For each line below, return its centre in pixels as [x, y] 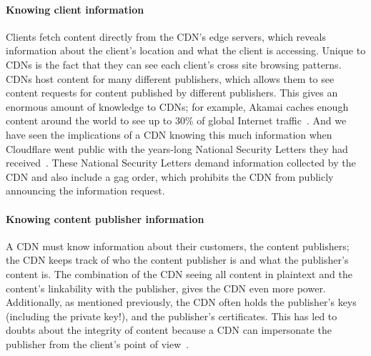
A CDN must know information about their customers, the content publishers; [178, 246]
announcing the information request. [85, 191]
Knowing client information [75, 9]
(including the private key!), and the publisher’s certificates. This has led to [172, 316]
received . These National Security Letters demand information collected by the [181, 163]
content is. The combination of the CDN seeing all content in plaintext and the [179, 273]
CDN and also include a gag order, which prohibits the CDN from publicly [170, 176]
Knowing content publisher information [105, 218]
